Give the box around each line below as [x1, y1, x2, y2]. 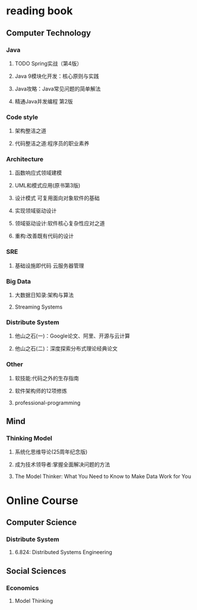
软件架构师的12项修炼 [14, 387, 68, 394]
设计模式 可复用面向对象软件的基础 [14, 194, 100, 202]
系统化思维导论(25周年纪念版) [14, 448, 88, 455]
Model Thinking [14, 597, 53, 604]
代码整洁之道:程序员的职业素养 [14, 140, 90, 147]
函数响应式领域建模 [14, 169, 62, 177]
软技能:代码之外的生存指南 [14, 375, 79, 382]
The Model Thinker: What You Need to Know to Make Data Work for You [14, 473, 192, 480]
